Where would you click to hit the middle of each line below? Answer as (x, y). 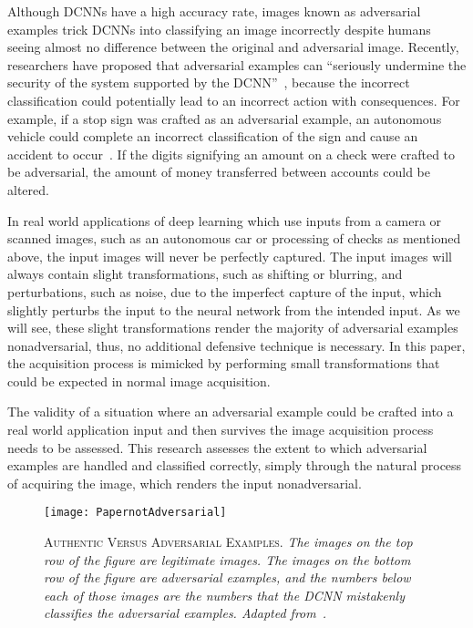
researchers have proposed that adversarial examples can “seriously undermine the (237, 64)
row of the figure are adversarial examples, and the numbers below (227, 577)
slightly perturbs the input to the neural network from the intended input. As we (234, 309)
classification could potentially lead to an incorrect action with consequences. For (234, 100)
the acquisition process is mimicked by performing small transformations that (224, 363)
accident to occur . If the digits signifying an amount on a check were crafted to (231, 154)
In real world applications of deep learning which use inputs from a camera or (225, 220)
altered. (28, 189)
